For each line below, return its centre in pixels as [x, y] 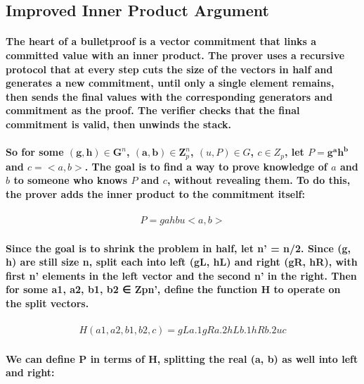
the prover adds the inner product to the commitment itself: [155, 193]
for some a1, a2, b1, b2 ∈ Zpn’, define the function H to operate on [173, 289]
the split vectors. [47, 303]
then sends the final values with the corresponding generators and [169, 96]
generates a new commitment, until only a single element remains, [170, 83]
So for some [35, 152]
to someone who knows [71, 180]
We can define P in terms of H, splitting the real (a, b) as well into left [182, 358]
